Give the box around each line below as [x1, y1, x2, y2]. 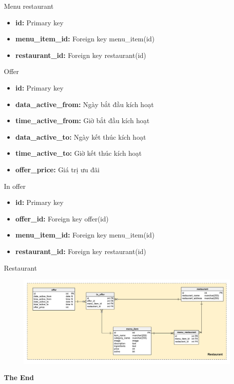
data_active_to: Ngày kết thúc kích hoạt [15, 131, 146, 142]
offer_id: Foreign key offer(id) [15, 213, 109, 223]
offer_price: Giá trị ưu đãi [15, 164, 100, 174]
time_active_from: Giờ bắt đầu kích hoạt [15, 115, 150, 126]
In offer [4, 181, 26, 191]
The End [4, 372, 34, 383]
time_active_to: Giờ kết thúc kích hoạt [15, 148, 142, 158]
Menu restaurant [4, 1, 54, 11]
